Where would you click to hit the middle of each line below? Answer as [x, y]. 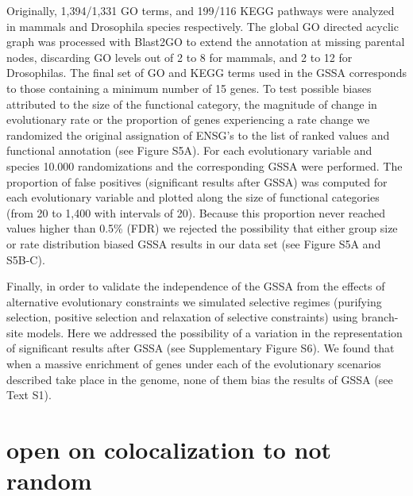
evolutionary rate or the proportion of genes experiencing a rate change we [188, 119]
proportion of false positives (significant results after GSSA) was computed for [197, 181]
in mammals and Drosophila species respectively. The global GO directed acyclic [203, 26]
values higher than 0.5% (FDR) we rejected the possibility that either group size [202, 228]
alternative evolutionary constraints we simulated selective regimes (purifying [194, 301]
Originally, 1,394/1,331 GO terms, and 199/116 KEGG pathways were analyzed [201, 10]
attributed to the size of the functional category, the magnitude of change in [192, 104]
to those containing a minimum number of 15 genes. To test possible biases [189, 88]
